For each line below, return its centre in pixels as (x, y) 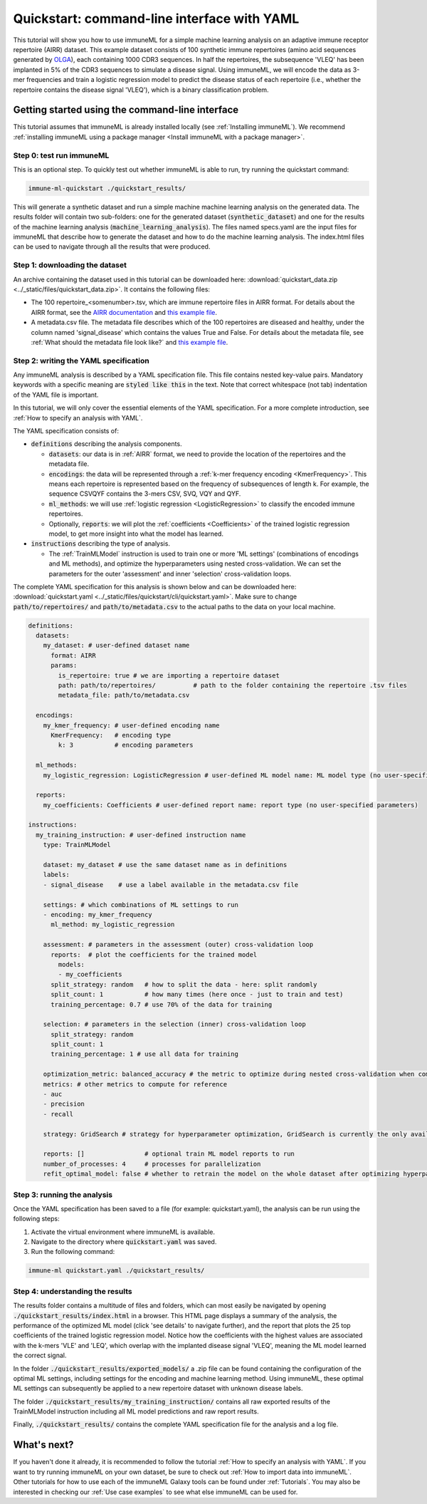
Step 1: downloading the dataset (70, 265)
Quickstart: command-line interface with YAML (156, 19)
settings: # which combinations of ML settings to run (141, 904)
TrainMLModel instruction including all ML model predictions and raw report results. (136, 1411)
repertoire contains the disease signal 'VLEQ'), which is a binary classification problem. (141, 90)
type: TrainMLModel (77, 845)
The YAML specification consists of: (66, 431)
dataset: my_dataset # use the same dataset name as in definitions (165, 865)
